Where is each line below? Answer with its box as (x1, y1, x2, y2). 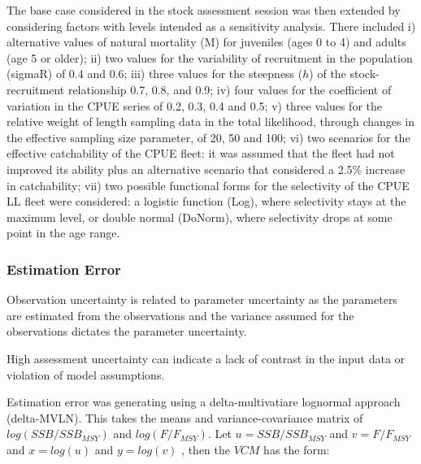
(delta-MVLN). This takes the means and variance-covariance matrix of (7, 409, 363, 426)
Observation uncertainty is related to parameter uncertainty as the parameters (7, 291, 397, 308)
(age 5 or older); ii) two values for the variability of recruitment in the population (7, 49, 413, 66)
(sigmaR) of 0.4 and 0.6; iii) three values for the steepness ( (7, 65, 303, 82)
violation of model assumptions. (7, 366, 165, 383)
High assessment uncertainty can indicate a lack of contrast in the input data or (7, 349, 406, 366)
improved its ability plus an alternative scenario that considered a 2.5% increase (7, 160, 406, 177)
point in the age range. (7, 224, 120, 241)
